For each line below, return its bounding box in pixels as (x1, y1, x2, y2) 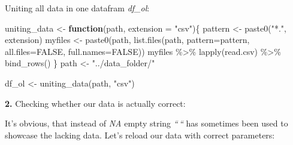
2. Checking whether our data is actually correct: (5, 97, 186, 109)
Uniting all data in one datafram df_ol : (5, 2, 150, 14)
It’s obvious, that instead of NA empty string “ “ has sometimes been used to (5, 117, 288, 129)
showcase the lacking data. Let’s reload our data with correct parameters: (5, 128, 275, 141)
